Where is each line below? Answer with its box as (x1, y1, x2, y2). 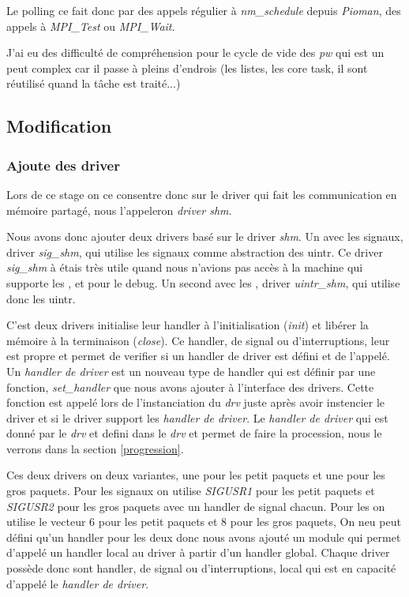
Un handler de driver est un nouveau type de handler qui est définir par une (6, 362, 376, 379)
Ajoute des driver (6, 155, 120, 175)
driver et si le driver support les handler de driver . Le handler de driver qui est (6, 409, 388, 426)
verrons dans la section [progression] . (6, 440, 184, 456)
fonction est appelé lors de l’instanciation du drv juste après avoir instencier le (6, 394, 385, 411)
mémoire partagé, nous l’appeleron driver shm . (6, 201, 232, 218)
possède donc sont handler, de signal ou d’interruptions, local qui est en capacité (6, 560, 396, 576)
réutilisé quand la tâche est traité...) (6, 75, 181, 92)
